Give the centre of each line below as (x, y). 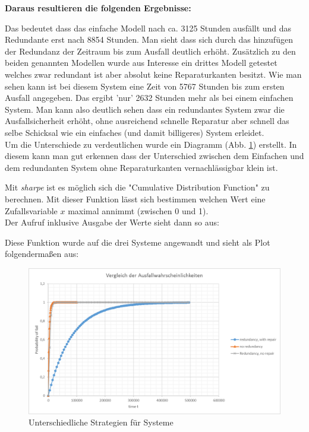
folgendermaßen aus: (42, 254)
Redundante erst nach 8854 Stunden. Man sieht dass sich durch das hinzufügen (149, 39)
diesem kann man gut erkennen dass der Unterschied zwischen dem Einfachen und (154, 156)
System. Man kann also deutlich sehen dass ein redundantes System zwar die (145, 109)
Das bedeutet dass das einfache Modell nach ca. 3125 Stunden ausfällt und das (148, 28)
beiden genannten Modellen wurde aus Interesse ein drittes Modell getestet (141, 63)
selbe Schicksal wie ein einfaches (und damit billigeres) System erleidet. (135, 132)
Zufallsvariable (31, 210)
